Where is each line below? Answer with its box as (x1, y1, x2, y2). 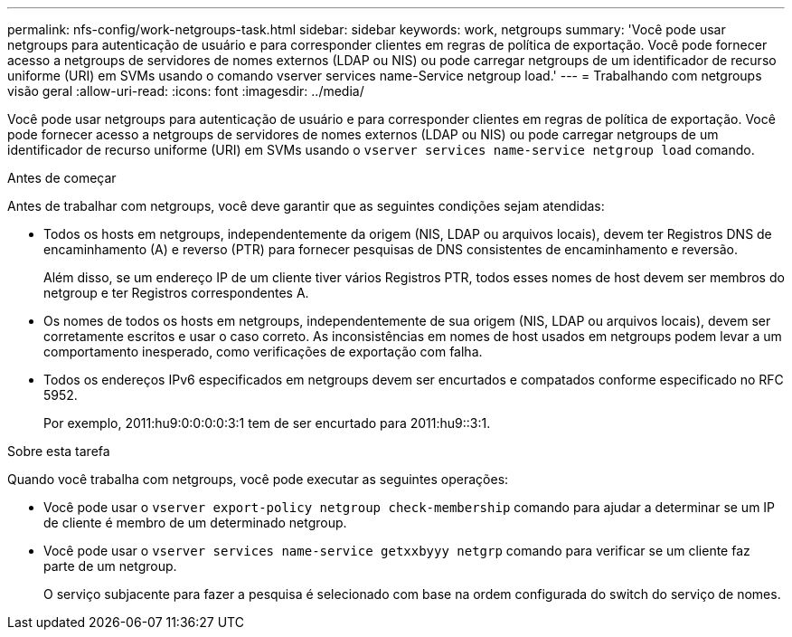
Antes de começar (7, 170, 117, 185)
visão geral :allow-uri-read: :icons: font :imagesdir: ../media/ (7, 83, 364, 99)
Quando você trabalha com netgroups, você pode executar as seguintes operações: (7, 471, 509, 487)
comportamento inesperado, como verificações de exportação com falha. (43, 344, 483, 359)
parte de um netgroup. (43, 558, 177, 574)
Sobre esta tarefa (7, 443, 110, 459)
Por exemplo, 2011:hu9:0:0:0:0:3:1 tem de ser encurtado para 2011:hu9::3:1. (43, 415, 491, 431)
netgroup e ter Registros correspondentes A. (43, 285, 309, 300)
